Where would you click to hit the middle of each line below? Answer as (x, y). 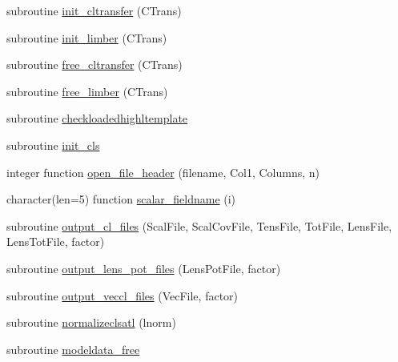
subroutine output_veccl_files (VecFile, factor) (123, 295)
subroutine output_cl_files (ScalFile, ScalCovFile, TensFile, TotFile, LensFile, (199, 225)
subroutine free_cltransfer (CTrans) (94, 64)
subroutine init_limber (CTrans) (87, 37)
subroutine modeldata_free (73, 349)
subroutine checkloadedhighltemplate (97, 118)
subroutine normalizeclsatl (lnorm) (91, 322)
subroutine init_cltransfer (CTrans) (94, 10)
